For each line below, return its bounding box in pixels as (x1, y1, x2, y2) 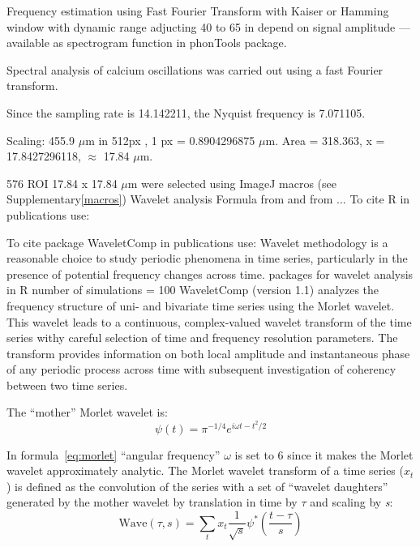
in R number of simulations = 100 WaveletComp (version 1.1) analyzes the (6, 281, 379, 298)
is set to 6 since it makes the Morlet (234, 446, 414, 463)
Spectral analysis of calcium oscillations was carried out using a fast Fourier (6, 61, 384, 78)
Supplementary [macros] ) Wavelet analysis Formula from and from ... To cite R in (6, 190, 410, 207)
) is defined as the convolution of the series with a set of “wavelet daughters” (6, 477, 388, 494)
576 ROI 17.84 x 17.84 (6, 174, 118, 191)
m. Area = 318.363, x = (265, 131, 385, 148)
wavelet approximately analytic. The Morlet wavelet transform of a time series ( (6, 462, 404, 479)
